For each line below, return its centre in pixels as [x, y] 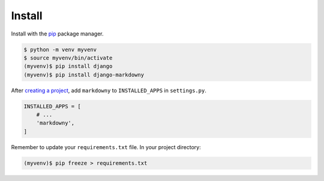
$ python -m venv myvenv [60, 49]
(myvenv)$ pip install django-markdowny [84, 75]
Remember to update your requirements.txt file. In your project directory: [106, 147]
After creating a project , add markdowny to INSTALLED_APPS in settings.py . [109, 90]
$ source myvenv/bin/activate [68, 58]
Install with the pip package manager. [57, 34]
